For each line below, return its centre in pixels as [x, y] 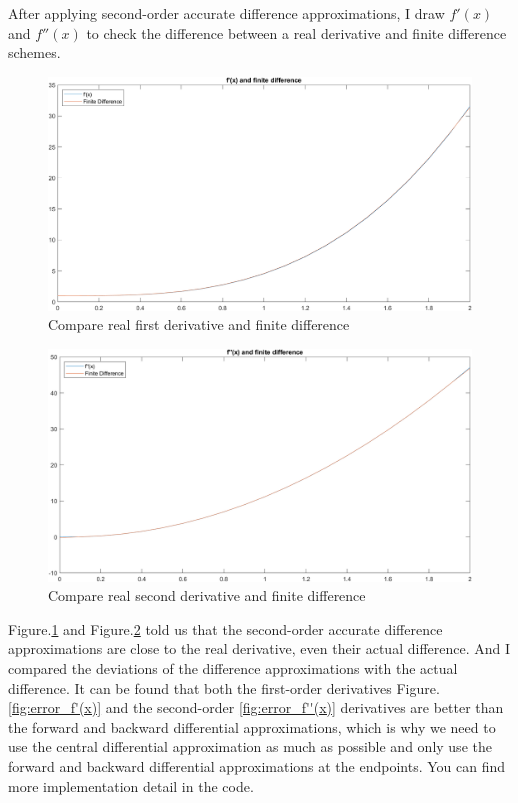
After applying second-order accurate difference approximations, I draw [226, 13]
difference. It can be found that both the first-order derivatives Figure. [224, 687]
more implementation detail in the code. [131, 785]
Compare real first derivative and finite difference [199, 324]
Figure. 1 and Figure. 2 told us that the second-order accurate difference [225, 628]
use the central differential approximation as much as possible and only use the [250, 746]
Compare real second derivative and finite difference [207, 595]
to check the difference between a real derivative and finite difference [296, 32]
